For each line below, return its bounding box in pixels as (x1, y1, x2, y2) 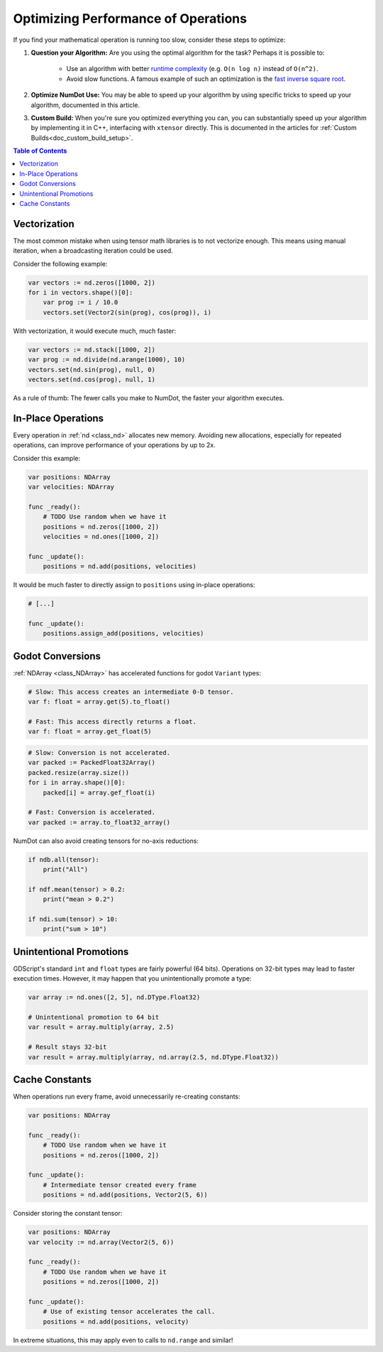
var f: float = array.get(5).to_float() (28, 698, 170, 706)
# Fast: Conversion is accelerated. (28, 808, 156, 817)
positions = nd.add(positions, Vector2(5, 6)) (43, 1191, 209, 1199)
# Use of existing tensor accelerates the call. (43, 1307, 216, 1316)
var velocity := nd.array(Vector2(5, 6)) (28, 1238, 174, 1246)
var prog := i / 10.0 (43, 298, 118, 307)
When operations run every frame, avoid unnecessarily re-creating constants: (13, 1092, 240, 1101)
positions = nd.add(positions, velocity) (43, 1317, 189, 1326)
